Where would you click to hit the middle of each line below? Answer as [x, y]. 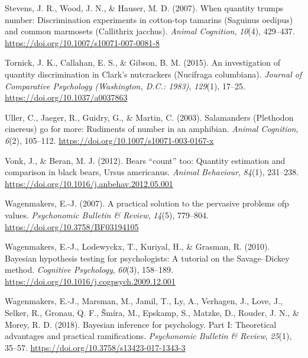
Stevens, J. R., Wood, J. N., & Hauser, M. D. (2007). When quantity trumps [144, 8]
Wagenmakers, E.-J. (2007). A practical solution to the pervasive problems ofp [147, 203]
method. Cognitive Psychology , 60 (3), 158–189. [89, 270]
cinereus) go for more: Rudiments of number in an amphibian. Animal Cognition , [152, 129]
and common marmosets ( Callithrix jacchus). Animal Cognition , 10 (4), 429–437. [150, 31]
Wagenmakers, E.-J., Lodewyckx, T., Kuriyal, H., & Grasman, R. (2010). [137, 246]
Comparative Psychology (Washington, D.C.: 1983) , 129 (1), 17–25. [125, 86]
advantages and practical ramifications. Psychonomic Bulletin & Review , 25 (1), [148, 336]
